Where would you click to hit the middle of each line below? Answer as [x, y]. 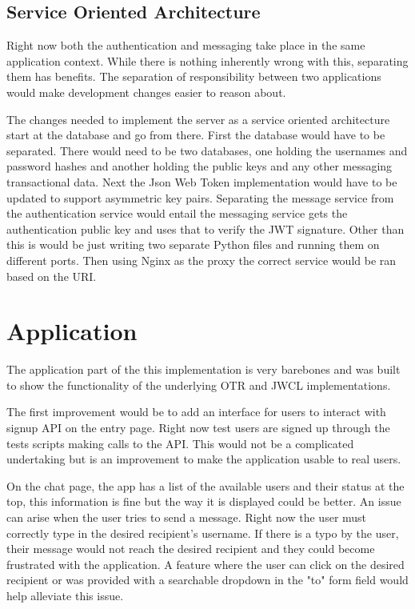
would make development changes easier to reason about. [146, 92]
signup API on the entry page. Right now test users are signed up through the [198, 428]
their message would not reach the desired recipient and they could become [191, 549]
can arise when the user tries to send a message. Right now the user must [187, 517]
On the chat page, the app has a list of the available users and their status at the [206, 485]
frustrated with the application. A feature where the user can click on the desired [206, 564]
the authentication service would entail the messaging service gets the [177, 213]
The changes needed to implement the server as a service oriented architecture [198, 119]
